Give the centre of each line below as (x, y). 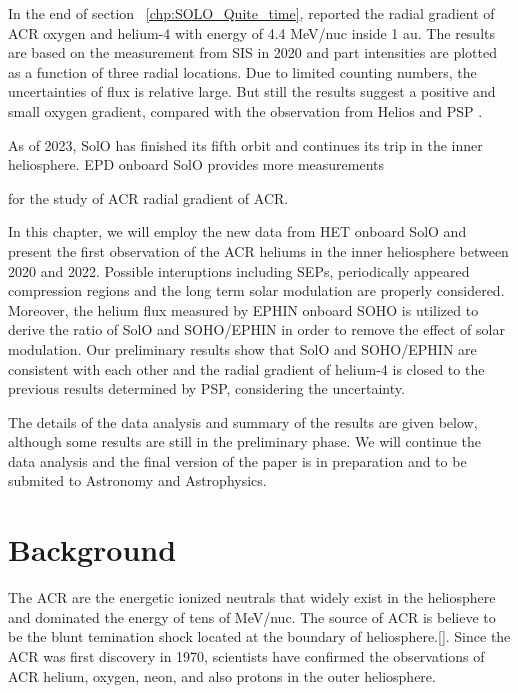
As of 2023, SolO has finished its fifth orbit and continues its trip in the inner (245, 144)
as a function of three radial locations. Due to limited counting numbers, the (242, 71)
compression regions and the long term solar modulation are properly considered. (256, 290)
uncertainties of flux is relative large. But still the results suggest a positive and (252, 91)
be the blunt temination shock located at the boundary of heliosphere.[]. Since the (259, 636)
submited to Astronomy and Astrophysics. (137, 480)
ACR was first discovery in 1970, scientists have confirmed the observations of (246, 655)
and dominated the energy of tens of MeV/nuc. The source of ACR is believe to (252, 616)
